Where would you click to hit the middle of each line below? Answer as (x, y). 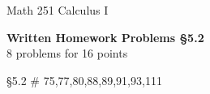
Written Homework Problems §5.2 (105, 37)
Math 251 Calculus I (58, 10)
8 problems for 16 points (67, 53)
